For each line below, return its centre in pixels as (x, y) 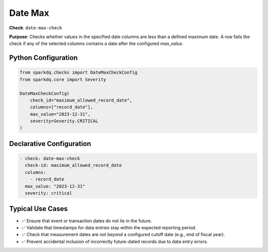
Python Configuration (43, 58)
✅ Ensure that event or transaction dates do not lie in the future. (87, 221)
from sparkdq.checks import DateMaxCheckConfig (78, 73)
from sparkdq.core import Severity (63, 79)
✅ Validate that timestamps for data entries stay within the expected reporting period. (109, 227)
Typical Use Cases (38, 209)
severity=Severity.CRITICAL (64, 121)
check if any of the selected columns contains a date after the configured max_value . (96, 44)
